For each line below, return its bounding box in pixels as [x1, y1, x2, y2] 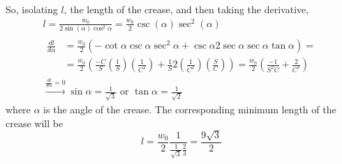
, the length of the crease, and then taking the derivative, [64, 2, 309, 16]
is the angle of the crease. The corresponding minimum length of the [43, 101, 336, 116]
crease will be [6, 115, 64, 130]
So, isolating [6, 2, 58, 16]
